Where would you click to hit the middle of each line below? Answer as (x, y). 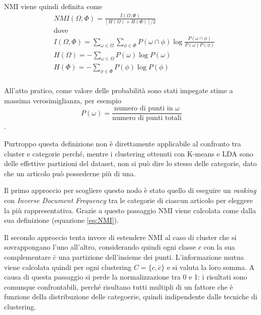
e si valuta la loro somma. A (211, 267)
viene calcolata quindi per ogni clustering (68, 267)
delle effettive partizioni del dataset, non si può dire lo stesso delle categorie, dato (130, 163)
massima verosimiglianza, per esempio (63, 100)
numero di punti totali (147, 118)
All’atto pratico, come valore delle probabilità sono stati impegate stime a (119, 90)
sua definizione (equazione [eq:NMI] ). (61, 220)
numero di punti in (143, 109)
